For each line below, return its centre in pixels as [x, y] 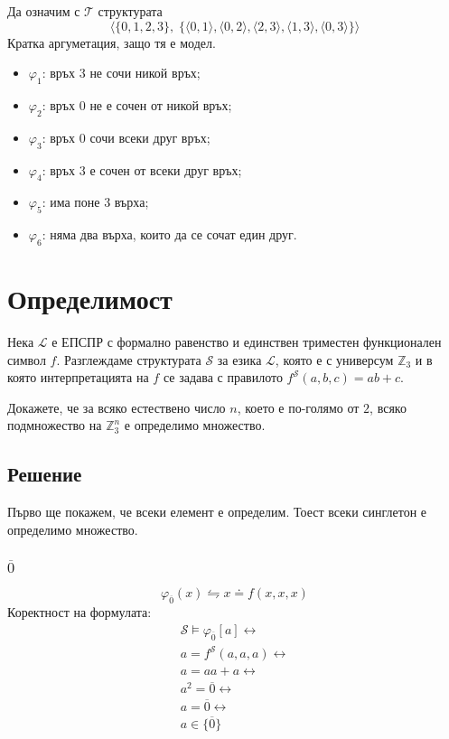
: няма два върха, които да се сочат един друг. [169, 234]
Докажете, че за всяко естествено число [117, 407]
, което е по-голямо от [298, 407]
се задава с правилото [223, 377]
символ [27, 359]
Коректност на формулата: [80, 612]
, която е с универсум [334, 359]
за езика [239, 359]
